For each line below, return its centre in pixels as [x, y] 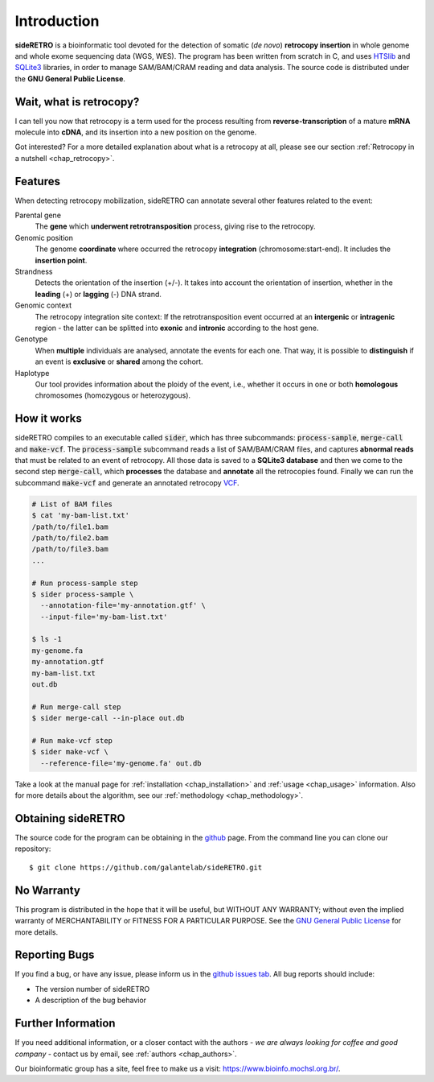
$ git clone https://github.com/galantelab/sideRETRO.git [146, 867]
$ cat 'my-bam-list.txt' [81, 516]
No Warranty [47, 890]
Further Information [65, 1024]
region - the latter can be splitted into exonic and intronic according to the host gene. [177, 328]
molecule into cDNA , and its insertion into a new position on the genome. [136, 132]
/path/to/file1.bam [70, 527]
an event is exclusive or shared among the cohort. [119, 361]
